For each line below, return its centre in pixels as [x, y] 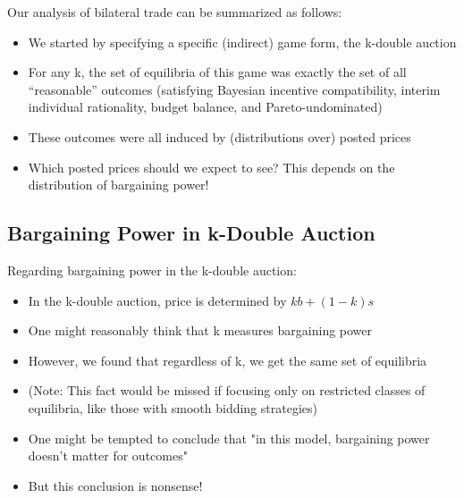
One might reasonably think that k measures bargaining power [200, 330]
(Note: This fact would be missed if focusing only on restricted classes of [227, 390]
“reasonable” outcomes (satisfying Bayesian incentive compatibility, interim [234, 89]
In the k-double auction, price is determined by [157, 300]
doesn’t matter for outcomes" [108, 456]
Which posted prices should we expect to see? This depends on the [211, 167]
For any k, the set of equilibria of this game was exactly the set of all [217, 72]
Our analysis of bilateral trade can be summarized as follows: [175, 12]
